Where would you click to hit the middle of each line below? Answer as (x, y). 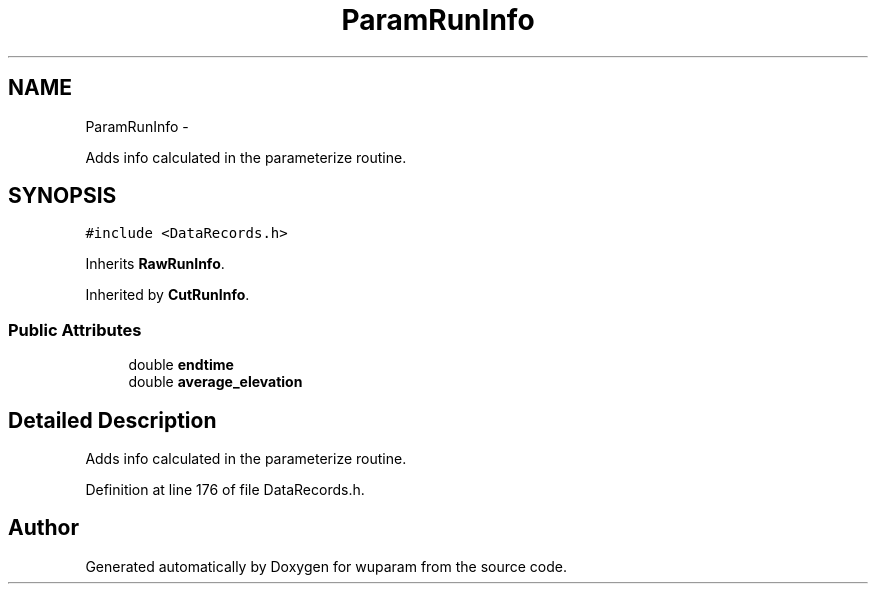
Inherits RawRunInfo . (155, 264)
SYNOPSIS (62, 196)
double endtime (181, 365)
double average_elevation (215, 382)
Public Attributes (75, 329)
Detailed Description (112, 420)
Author (43, 528)
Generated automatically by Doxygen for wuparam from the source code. (326, 566)
